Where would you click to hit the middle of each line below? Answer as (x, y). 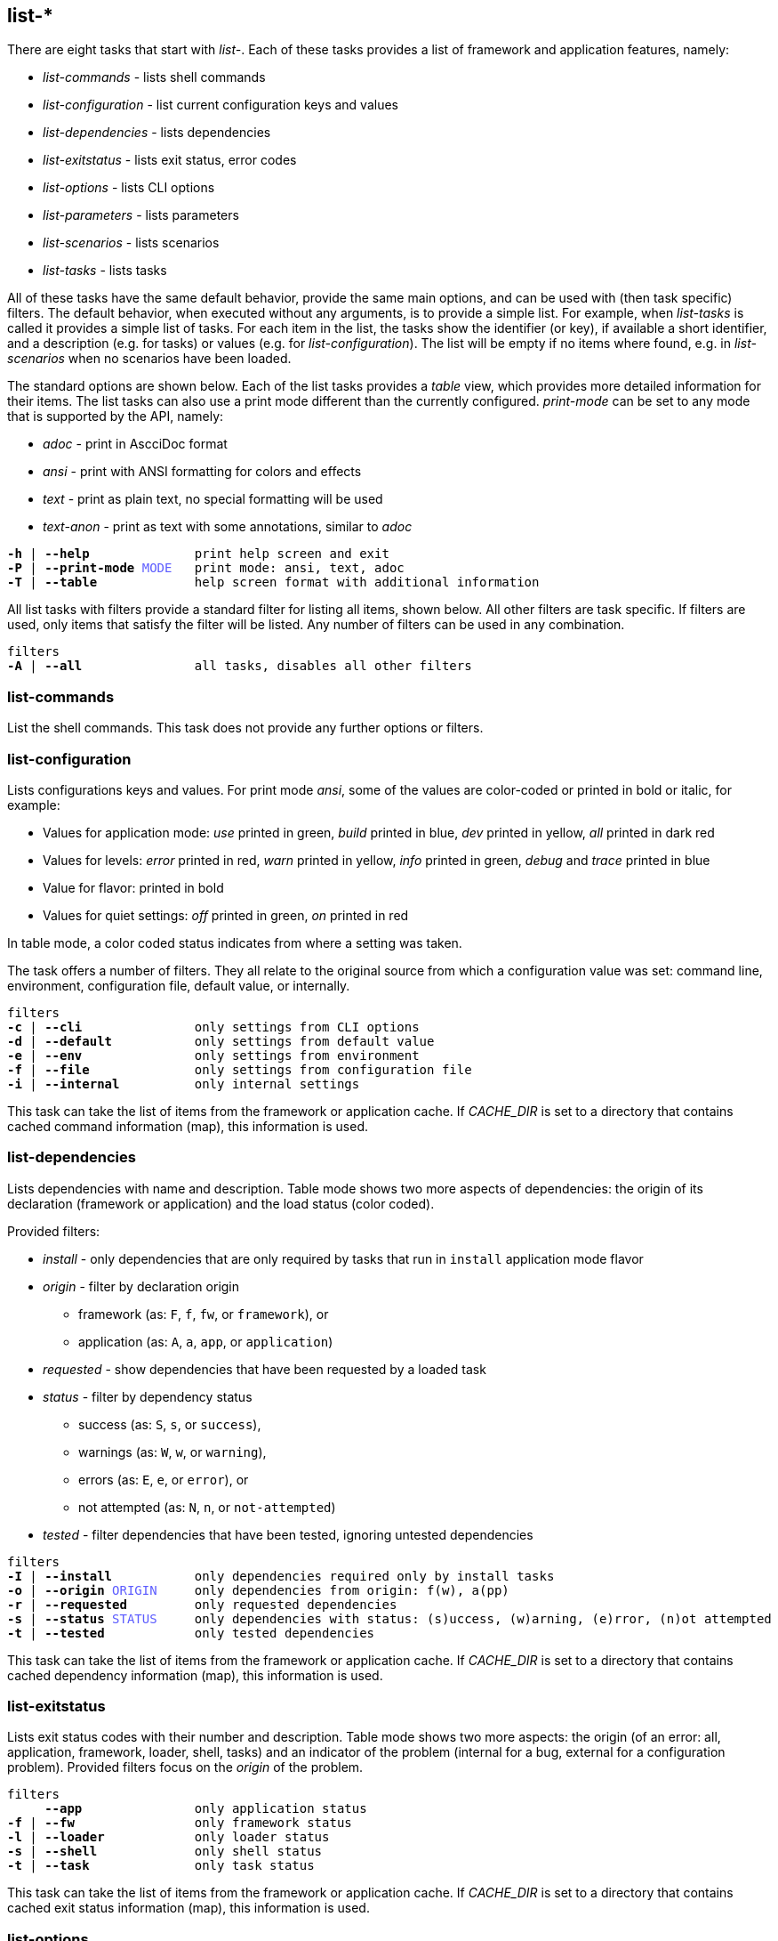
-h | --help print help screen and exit (198, 554)
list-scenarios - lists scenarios (131, 243)
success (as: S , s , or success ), (170, 1424)
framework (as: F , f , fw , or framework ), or (204, 1314)
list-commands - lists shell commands (154, 77)
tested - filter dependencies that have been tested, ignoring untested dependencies (288, 1534)
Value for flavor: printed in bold (133, 887)
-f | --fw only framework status (180, 1823)
